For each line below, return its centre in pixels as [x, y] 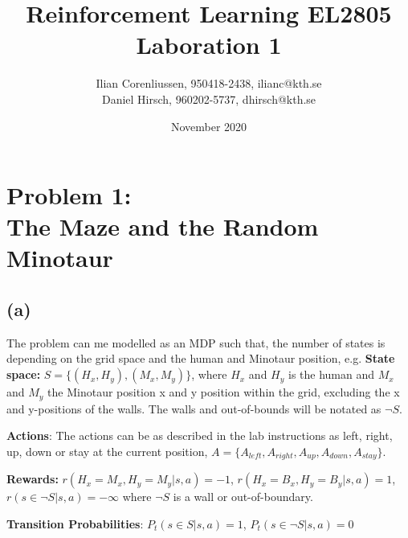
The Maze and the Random [163, 226]
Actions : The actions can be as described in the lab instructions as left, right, [200, 435]
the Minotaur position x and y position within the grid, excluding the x [224, 392]
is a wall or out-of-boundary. [243, 497]
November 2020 [209, 126]
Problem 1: [69, 195]
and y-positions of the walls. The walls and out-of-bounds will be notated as [194, 408]
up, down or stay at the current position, [107, 451]
